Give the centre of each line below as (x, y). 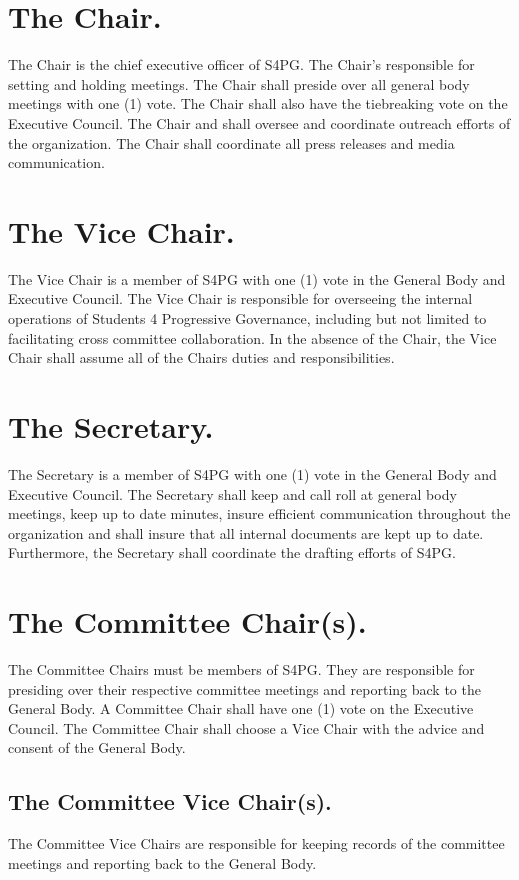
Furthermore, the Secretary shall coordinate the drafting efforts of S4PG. (232, 552)
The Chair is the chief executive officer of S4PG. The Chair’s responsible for (241, 64)
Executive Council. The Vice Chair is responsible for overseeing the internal (240, 298)
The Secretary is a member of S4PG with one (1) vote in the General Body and (252, 473)
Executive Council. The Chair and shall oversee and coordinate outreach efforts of (259, 122)
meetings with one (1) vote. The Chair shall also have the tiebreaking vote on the (258, 103)
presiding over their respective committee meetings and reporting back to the (244, 688)
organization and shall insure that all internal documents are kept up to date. (246, 532)
